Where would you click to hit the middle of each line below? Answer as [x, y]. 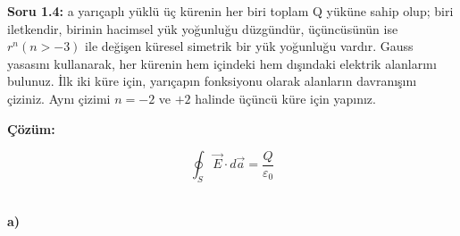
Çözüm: [31, 128]
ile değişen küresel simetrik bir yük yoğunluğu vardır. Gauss [249, 46]
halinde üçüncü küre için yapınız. [285, 98]
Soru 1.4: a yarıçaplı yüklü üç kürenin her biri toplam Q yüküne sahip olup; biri [230, 11]
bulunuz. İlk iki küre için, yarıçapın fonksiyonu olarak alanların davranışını [212, 81]
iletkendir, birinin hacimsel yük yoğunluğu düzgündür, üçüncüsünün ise [203, 28]
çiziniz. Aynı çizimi [59, 98]
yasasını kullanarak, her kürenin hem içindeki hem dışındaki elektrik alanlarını [222, 63]
